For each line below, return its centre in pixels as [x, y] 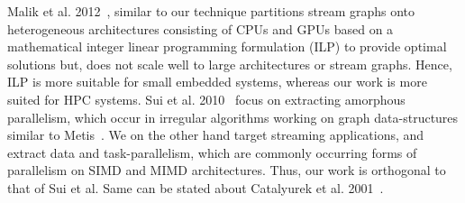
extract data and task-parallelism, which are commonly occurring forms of [212, 152]
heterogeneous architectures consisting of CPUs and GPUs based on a [201, 28]
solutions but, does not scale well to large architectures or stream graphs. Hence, [230, 64]
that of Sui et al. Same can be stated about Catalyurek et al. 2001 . [196, 187]
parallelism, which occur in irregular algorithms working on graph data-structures [233, 117]
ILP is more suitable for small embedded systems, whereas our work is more [217, 82]
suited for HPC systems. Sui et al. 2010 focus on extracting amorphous [206, 99]
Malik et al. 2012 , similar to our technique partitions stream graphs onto [211, 11]
